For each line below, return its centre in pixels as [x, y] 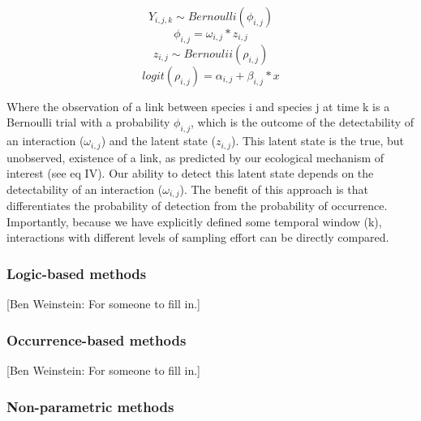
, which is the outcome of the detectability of [303, 122]
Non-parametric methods [90, 406]
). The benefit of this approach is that [274, 189]
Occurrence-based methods [97, 339]
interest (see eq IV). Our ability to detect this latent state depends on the [190, 173]
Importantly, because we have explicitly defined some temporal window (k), [194, 221]
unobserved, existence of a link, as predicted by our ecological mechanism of [195, 157]
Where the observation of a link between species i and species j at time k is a [198, 106]
